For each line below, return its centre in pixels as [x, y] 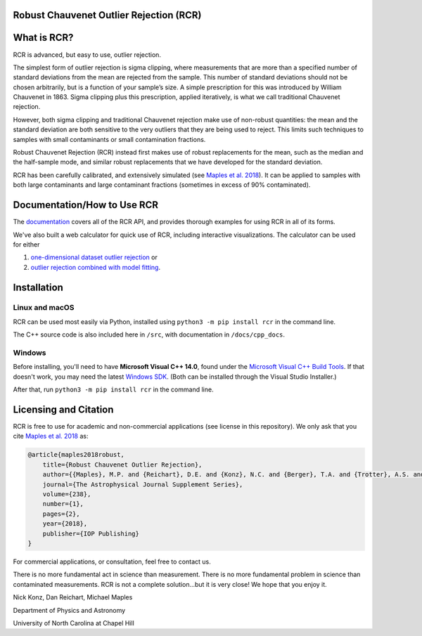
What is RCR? [43, 38]
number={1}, [63, 504]
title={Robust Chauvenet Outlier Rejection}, [122, 465]
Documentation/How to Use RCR [85, 205]
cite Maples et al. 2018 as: [51, 436]
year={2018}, [65, 524]
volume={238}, [67, 494]
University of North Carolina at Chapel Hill [74, 623]
